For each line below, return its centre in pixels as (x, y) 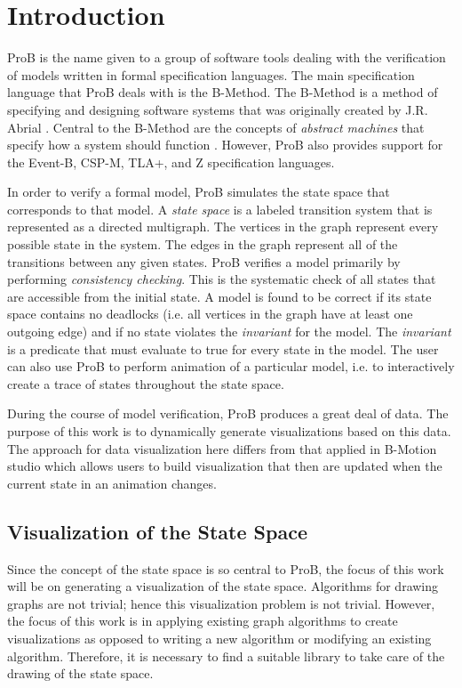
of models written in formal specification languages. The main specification (211, 74)
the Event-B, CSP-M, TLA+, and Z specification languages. (171, 162)
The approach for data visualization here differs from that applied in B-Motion (222, 448)
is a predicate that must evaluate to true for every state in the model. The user (223, 348)
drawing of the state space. (80, 673)
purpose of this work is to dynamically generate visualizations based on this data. (229, 431)
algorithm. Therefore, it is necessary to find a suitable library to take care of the (226, 656)
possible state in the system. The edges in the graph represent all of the (203, 244)
